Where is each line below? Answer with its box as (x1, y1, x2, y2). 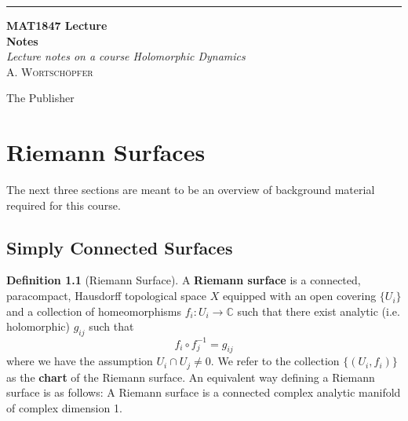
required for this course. (6, 196, 121, 213)
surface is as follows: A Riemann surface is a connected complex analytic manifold (6, 384, 401, 401)
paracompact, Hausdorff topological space (6, 287, 206, 304)
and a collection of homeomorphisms (6, 302, 182, 319)
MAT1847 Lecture (6, 17, 107, 33)
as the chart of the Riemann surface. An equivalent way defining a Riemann (6, 368, 375, 385)
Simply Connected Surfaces (6, 235, 233, 259)
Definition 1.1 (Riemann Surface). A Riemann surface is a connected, (6, 272, 361, 288)
